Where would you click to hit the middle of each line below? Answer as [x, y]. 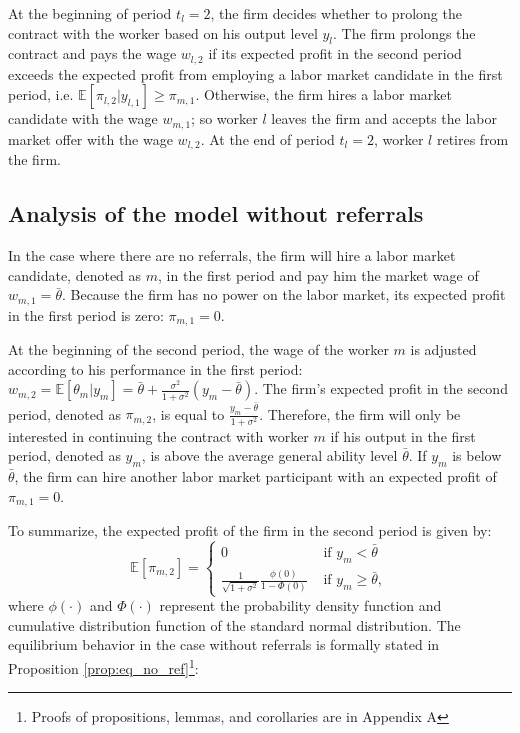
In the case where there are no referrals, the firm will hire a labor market [232, 255]
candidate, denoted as [75, 274]
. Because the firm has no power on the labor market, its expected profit [283, 294]
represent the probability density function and [300, 605]
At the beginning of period [90, 13]
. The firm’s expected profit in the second [381, 388]
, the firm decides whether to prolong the [336, 13]
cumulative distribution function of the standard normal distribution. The [234, 624]
